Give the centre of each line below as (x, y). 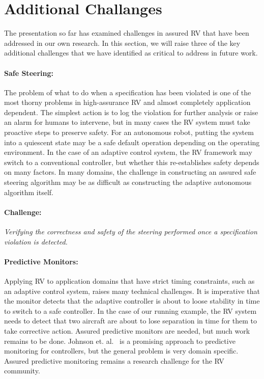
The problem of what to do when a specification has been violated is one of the (128, 92)
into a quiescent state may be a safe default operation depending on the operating (132, 142)
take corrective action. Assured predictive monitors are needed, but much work (127, 330)
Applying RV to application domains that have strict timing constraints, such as (129, 281)
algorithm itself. (29, 192)
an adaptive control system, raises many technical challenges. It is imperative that (132, 291)
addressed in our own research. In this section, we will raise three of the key (122, 43)
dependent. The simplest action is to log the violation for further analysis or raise (131, 112)
